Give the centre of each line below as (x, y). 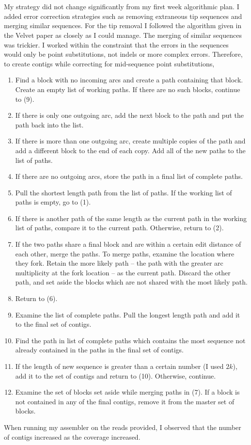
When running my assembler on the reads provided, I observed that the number (123, 427)
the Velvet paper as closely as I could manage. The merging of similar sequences (123, 35)
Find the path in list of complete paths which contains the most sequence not (130, 340)
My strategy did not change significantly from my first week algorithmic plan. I (122, 7)
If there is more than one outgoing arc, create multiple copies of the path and (130, 141)
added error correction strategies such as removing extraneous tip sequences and (123, 16)
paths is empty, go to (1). (53, 202)
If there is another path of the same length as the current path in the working (131, 218)
